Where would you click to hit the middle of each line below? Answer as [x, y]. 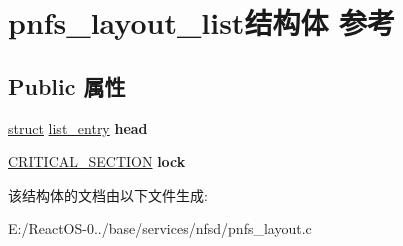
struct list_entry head [78, 127]
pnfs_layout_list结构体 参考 [202, 22]
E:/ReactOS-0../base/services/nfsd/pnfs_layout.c [160, 228]
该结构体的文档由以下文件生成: [108, 194]
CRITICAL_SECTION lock [97, 161]
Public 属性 [67, 85]
